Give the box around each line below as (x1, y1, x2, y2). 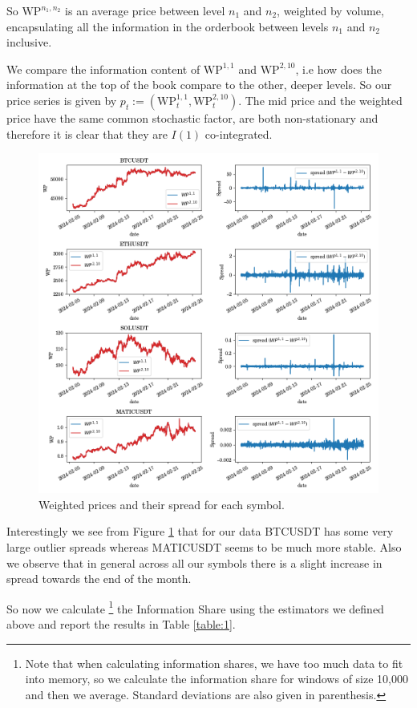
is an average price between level (65, 2, 225, 18)
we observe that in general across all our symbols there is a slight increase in (6, 554, 383, 571)
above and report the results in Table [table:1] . (6, 615, 236, 632)
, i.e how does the (295, 60, 382, 77)
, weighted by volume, (277, 2, 384, 18)
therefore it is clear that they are (6, 125, 168, 142)
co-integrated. (204, 125, 273, 142)
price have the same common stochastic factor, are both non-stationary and (6, 109, 379, 126)
